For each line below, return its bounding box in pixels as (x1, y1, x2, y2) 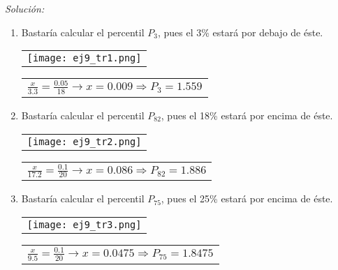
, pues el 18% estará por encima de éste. (161, 108, 333, 122)
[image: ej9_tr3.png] (27, 219, 142, 230)
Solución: (5, 1, 45, 15)
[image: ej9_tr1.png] (27, 52, 142, 64)
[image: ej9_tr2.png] (27, 135, 142, 147)
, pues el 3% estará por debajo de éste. (157, 24, 323, 39)
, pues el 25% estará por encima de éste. (161, 191, 333, 206)
